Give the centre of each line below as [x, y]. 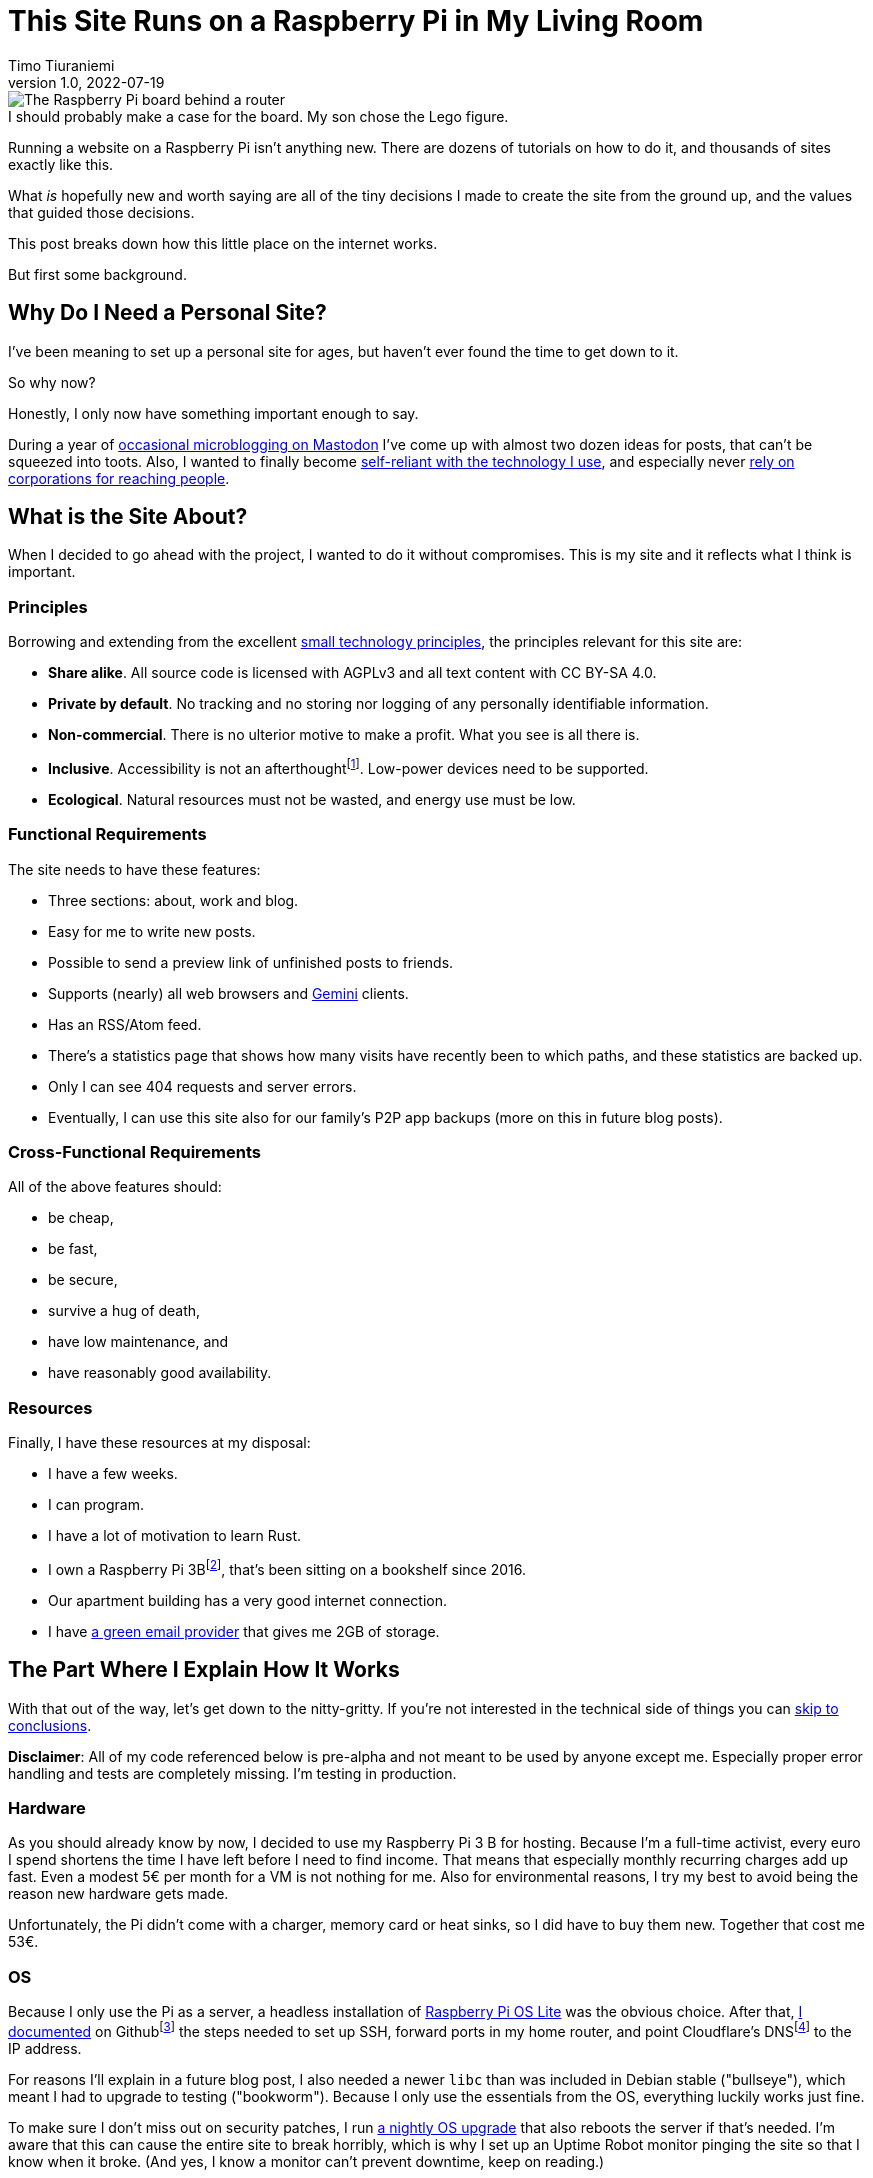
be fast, [73, 1249]
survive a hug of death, [124, 1311]
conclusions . [50, 1725]
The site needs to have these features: [134, 869]
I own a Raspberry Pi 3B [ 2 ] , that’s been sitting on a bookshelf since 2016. [287, 1568]
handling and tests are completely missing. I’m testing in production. [232, 1773]
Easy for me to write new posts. [152, 931]
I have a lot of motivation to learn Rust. [175, 1536]
